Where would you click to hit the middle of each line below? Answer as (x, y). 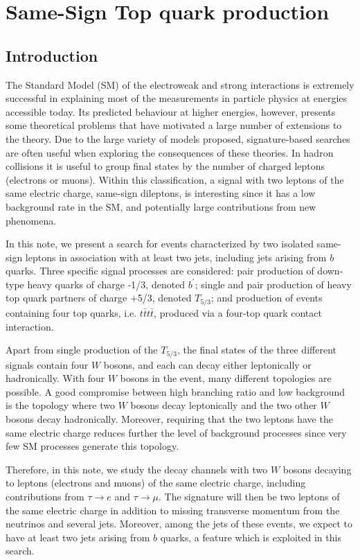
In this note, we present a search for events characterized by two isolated (160, 244)
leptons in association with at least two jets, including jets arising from (176, 257)
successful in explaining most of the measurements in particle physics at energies (177, 98)
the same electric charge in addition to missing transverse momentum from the (173, 510)
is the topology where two (60, 405)
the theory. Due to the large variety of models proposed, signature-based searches (178, 138)
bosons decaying (317, 469)
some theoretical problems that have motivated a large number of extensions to (174, 125)
